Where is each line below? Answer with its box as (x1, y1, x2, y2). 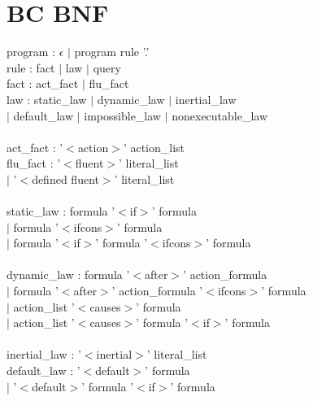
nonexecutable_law (172, 107, 268, 124)
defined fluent (32, 170, 99, 187)
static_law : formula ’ (7, 203, 115, 220)
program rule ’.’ (74, 43, 150, 60)
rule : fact (7, 59, 55, 76)
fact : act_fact (7, 75, 79, 92)
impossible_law (84, 107, 161, 124)
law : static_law (7, 90, 87, 107)
